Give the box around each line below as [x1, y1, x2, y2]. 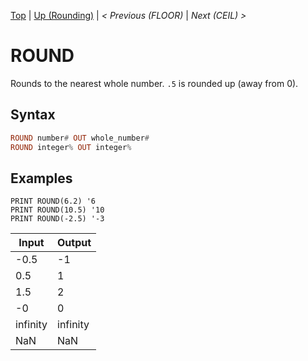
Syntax [10, 106, 56, 124]
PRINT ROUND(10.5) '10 [10, 205, 105, 215]
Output [57, 236, 92, 250]
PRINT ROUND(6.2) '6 [10, 196, 97, 207]
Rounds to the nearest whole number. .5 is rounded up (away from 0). [10, 77, 299, 89]
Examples [10, 170, 73, 187]
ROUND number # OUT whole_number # [10, 133, 150, 143]
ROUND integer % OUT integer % [10, 142, 132, 152]
